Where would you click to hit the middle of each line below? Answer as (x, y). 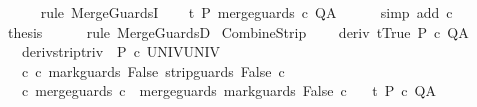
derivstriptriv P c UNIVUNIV (120, 51)
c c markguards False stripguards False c (153, 70)
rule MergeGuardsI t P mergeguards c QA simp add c (246, 12)
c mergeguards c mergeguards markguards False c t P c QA (228, 90)
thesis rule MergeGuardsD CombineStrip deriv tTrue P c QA (238, 31)
